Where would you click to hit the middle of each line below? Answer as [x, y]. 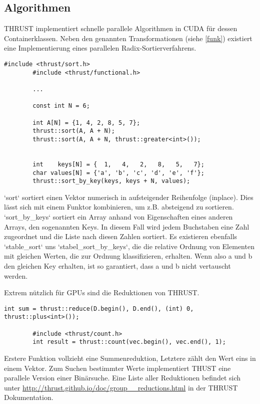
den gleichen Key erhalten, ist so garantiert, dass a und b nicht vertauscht [117, 265]
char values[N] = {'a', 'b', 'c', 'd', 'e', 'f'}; [118, 173]
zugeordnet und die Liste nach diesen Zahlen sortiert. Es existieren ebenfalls [121, 236]
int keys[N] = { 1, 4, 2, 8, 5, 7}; [118, 164]
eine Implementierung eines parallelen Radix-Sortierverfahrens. [100, 48]
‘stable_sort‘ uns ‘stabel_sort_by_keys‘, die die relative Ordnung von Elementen [129, 246]
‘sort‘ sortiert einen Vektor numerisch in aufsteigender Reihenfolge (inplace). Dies [129, 197]
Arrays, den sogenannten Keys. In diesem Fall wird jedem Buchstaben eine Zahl [127, 226]
